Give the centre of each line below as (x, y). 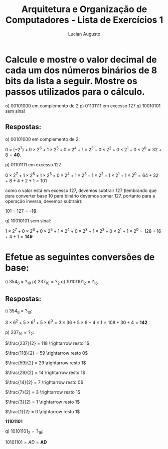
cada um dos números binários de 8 (81, 70)
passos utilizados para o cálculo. (75, 91)
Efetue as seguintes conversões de (80, 257)
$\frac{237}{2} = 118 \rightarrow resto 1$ (47, 343)
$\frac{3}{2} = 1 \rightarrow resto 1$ (43, 402)
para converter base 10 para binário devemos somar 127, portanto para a (80, 196)
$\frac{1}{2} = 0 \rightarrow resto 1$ (43, 412)
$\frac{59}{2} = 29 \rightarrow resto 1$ (46, 363)
